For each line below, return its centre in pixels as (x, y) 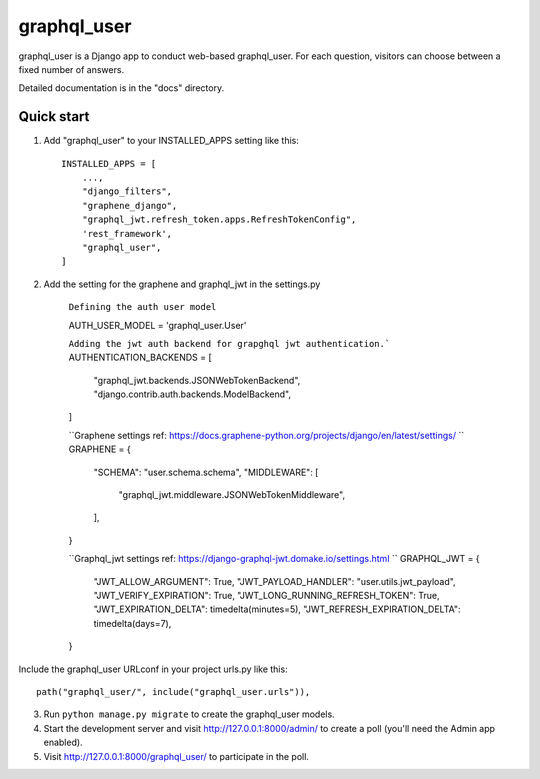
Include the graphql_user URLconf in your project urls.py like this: (153, 669)
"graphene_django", (129, 205)
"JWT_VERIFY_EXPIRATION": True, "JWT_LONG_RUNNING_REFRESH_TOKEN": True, (266, 595)
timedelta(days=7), (132, 623)
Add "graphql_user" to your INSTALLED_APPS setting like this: (171, 141)
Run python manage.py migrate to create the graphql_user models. (189, 714)
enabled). (63, 742)
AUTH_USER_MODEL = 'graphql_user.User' (157, 325)
